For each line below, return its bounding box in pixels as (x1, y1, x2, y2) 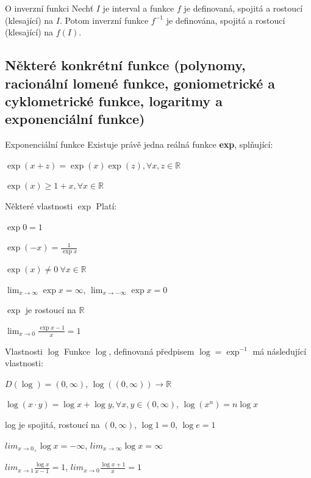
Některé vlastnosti (5, 199, 73, 212)
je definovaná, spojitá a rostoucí (184, 2, 303, 14)
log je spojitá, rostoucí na (5, 418, 100, 430)
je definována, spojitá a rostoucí (166, 13, 285, 26)
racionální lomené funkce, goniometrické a (5, 73, 276, 92)
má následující (252, 344, 307, 357)
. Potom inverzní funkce (59, 13, 149, 26)
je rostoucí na (25, 303, 76, 316)
